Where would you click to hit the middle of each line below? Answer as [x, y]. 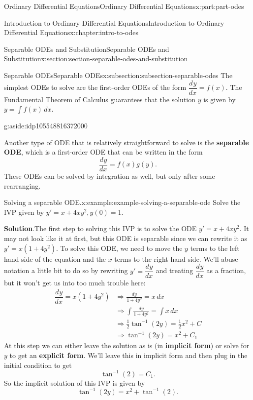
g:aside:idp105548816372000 [46, 126]
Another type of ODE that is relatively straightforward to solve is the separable [126, 142]
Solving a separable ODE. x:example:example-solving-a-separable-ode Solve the [122, 202]
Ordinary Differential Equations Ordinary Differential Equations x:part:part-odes [124, 6]
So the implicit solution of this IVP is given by [75, 382]
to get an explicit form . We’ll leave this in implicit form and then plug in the [128, 355]
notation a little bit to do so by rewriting [66, 270]
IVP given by [24, 212]
